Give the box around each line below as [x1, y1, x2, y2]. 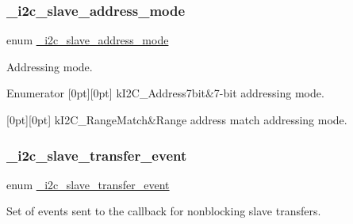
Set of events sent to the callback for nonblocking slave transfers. [6, 203, 321, 219]
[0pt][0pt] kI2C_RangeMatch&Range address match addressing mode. [6, 112, 347, 127]
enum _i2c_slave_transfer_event [6, 176, 170, 192]
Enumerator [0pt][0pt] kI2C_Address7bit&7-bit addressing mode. [6, 85, 324, 101]
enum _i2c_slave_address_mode [6, 32, 169, 48]
